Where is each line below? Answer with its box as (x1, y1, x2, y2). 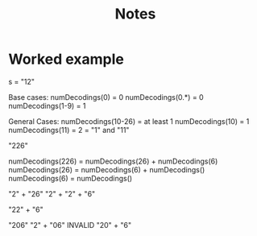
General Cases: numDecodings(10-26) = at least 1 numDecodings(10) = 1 (8, 116, 250, 126)
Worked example (8, 50, 125, 68)
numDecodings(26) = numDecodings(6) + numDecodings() (8, 164, 205, 174)
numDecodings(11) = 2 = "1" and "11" (8, 125, 130, 135)
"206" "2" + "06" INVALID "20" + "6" (8, 220, 131, 230)
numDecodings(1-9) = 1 (8, 101, 86, 110)
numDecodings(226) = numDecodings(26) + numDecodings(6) (8, 156, 218, 166)
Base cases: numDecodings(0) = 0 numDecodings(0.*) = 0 (8, 92, 204, 101)
